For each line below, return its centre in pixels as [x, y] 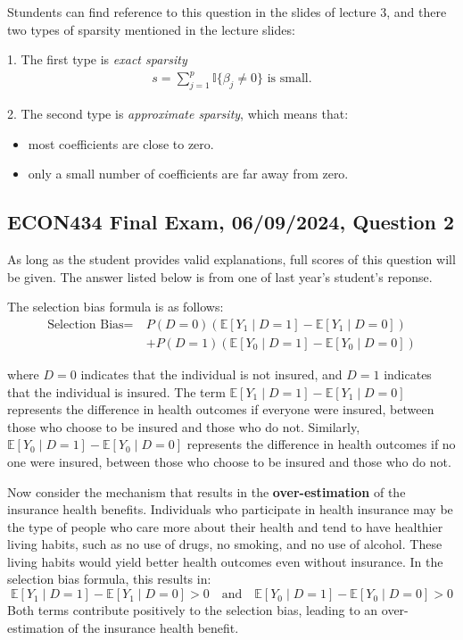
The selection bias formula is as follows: [116, 307]
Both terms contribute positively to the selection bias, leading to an [193, 610]
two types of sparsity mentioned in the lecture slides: [151, 29]
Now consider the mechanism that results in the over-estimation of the [207, 491]
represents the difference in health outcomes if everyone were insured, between [221, 409]
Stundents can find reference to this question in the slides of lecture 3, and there [227, 12]
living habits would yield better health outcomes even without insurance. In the [225, 561]
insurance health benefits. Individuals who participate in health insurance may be [230, 509]
